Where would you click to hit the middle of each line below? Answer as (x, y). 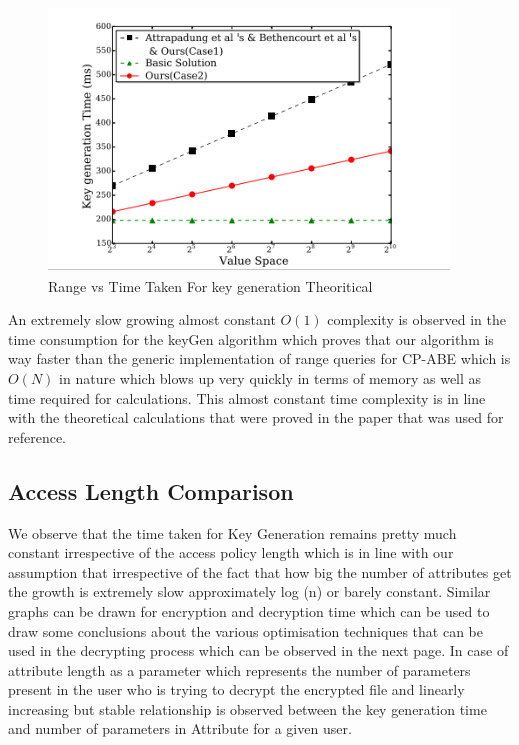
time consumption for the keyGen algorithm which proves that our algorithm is (251, 338)
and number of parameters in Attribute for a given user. (180, 728)
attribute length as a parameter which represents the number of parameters (239, 669)
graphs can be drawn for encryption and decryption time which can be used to (249, 610)
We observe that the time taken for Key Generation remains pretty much (232, 532)
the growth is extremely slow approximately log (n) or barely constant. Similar (249, 591)
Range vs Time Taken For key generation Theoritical (210, 285)
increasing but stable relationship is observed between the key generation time (247, 708)
